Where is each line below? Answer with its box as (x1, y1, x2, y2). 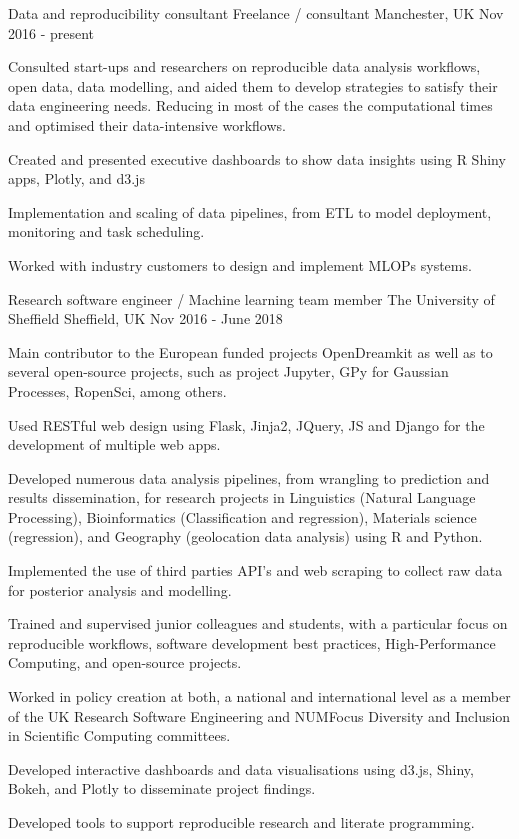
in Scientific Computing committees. (8, 725, 231, 746)
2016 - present (8, 22, 95, 43)
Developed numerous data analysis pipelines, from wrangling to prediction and (8, 467, 490, 488)
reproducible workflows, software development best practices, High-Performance (8, 632, 496, 653)
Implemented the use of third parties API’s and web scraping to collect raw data (8, 560, 503, 581)
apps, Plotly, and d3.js (8, 168, 145, 189)
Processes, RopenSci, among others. (8, 380, 227, 401)
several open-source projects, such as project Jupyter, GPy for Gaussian (8, 361, 449, 382)
